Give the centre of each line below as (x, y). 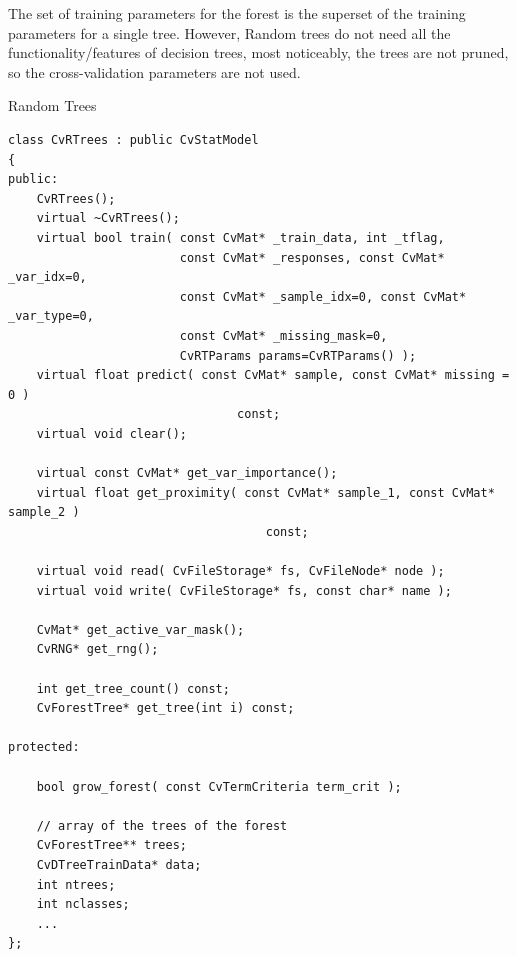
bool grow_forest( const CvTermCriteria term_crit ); (219, 786)
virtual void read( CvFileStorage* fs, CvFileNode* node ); (240, 571)
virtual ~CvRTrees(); (108, 218)
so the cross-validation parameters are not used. (154, 71)
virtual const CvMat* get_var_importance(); (187, 473)
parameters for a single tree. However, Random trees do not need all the (229, 32)
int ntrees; (76, 884)
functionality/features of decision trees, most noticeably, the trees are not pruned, (258, 52)
